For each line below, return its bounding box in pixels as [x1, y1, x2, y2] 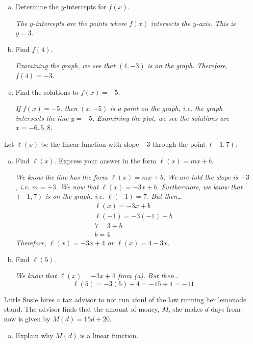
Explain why [15, 330, 53, 340]
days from [211, 304, 241, 314]
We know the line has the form [15, 172, 108, 182]
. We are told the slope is [163, 172, 238, 182]
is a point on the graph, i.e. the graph [110, 103, 223, 113]
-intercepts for [64, 1, 106, 11]
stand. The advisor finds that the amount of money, [4, 304, 160, 314]
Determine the [15, 1, 59, 11]
